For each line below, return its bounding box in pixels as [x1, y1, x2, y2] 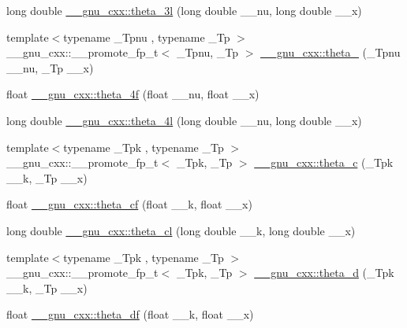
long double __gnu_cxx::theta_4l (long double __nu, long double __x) [6, 112, 362, 128]
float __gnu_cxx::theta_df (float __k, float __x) [6, 306, 254, 322]
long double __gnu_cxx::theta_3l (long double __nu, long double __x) [6, 2, 362, 18]
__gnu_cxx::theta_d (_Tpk [254, 264, 394, 281]
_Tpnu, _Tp [176, 44, 239, 61]
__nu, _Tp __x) [6, 59, 94, 76]
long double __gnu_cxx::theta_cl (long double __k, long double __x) [6, 222, 356, 238]
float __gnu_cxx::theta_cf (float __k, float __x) [6, 196, 252, 212]
